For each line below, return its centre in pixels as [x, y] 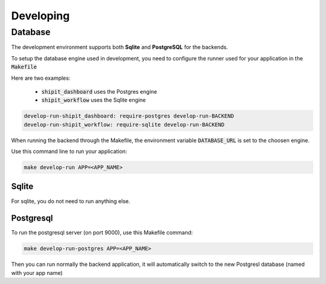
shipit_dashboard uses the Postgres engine [99, 91]
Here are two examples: [41, 78]
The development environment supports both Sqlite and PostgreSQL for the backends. [120, 47]
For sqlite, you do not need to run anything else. [71, 201]
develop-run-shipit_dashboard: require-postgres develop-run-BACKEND [129, 116]
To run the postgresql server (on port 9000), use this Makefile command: [102, 233]
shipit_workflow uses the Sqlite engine [94, 100]
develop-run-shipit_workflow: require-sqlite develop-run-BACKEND [124, 124]
